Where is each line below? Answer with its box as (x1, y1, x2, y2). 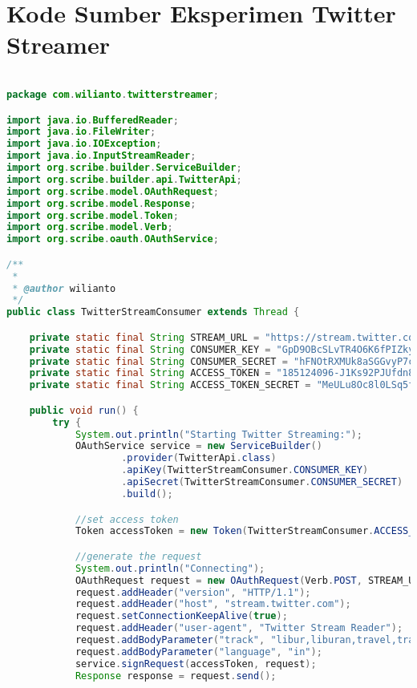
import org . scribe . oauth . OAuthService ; (6, 233, 219, 245)
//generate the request (75, 550, 202, 562)
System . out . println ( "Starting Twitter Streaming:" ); (75, 428, 362, 440)
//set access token (75, 513, 179, 525)
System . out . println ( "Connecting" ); (75, 562, 265, 574)
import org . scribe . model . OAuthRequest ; (6, 185, 219, 197)
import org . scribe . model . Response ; (6, 197, 196, 209)
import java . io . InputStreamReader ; (6, 150, 196, 162)
